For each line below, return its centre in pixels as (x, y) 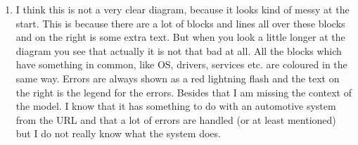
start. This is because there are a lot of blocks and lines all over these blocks (180, 23)
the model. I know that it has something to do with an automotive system (176, 106)
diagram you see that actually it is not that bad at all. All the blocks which (179, 50)
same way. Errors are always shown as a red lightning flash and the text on (178, 78)
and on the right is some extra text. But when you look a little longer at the (180, 37)
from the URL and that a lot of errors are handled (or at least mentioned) (176, 119)
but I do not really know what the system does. (118, 133)
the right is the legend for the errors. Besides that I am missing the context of (184, 92)
